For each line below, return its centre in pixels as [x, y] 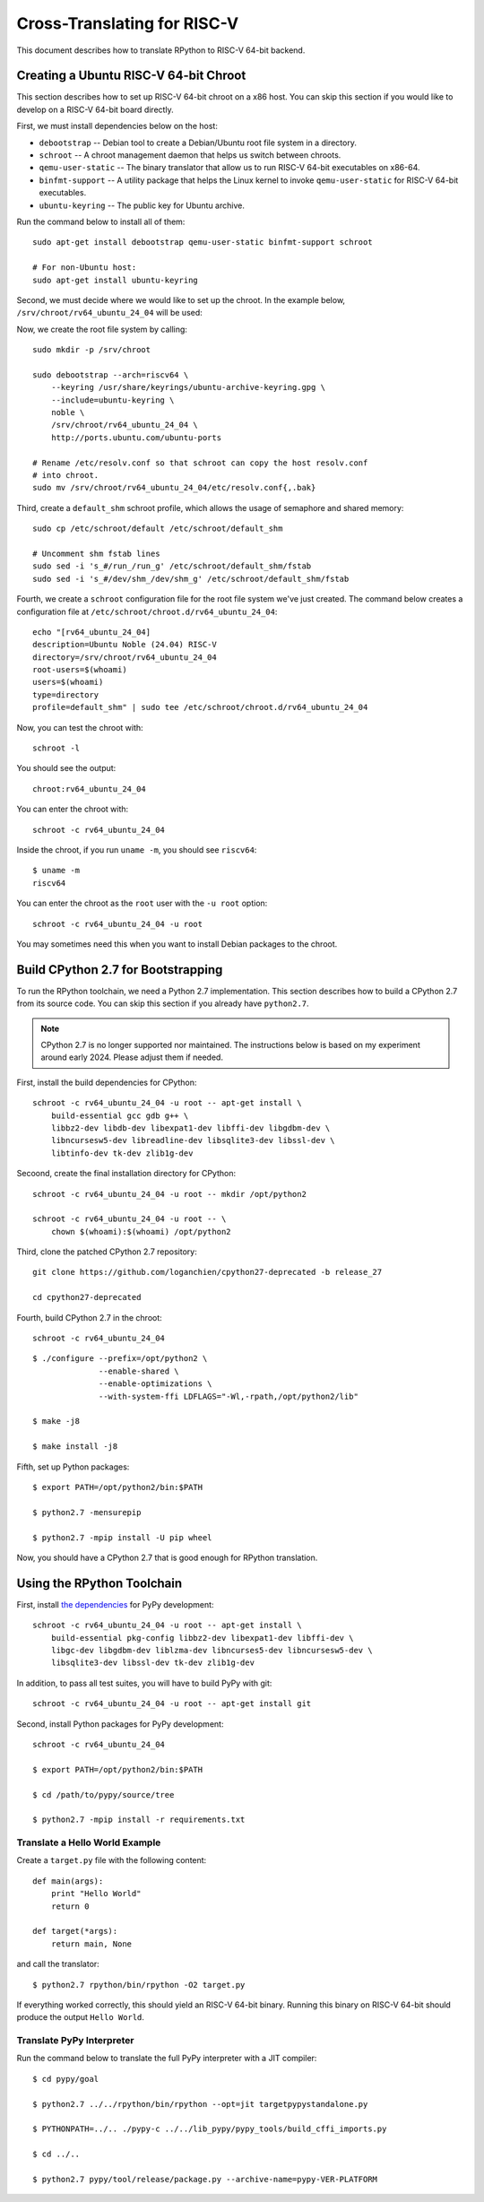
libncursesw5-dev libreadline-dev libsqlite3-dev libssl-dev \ [193, 1140]
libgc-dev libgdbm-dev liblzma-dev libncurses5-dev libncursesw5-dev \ [212, 1650]
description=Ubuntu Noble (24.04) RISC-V [125, 645]
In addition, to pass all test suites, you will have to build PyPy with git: [144, 1683]
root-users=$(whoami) [80, 670]
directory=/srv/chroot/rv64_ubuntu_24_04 [125, 657]
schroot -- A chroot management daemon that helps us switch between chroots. [190, 155]
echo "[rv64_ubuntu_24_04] [92, 632]
